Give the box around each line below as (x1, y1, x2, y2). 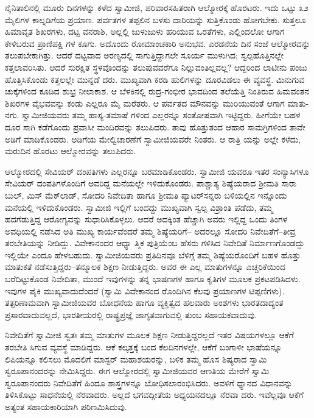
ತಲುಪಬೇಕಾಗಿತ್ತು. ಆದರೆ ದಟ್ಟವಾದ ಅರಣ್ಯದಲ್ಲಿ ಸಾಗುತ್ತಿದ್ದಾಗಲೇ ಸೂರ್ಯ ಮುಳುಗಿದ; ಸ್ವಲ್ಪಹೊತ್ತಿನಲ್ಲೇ (5, 49, 284, 62)
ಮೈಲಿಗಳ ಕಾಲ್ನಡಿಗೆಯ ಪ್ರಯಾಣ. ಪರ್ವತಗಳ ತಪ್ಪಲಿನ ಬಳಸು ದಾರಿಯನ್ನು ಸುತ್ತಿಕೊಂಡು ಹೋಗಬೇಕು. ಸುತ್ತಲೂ (5, 13, 306, 26)
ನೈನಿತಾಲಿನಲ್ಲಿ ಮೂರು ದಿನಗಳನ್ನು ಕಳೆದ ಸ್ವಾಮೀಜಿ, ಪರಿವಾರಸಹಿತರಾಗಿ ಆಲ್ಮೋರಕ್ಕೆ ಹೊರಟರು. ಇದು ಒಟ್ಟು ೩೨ (5, 1, 309, 13)
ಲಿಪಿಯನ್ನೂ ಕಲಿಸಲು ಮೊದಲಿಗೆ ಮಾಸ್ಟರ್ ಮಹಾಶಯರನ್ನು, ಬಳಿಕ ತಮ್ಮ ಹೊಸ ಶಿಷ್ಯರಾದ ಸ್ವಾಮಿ (5, 352, 267, 365)
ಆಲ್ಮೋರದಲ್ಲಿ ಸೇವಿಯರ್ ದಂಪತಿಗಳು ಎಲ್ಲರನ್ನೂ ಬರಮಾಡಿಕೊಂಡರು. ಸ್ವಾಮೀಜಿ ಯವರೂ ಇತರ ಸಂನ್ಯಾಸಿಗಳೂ (5, 165, 309, 177)
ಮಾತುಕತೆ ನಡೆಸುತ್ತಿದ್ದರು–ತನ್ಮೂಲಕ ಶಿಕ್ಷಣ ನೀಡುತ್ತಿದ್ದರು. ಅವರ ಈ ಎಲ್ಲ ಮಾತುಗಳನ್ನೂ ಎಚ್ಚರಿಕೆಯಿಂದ (5, 260, 285, 273)
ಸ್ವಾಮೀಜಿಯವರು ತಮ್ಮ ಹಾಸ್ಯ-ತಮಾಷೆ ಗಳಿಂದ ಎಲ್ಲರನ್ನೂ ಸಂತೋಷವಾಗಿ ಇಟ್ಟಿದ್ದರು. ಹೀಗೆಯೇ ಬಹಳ (22, 108, 301, 121)
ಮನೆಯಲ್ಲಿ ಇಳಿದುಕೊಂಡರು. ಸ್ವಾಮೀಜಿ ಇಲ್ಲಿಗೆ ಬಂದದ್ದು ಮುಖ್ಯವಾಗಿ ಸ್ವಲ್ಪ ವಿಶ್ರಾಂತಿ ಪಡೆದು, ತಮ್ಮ (5, 200, 273, 213)
